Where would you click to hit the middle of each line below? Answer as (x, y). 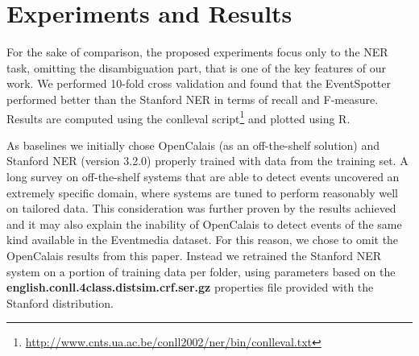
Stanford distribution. (60, 302)
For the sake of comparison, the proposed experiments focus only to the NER (197, 52)
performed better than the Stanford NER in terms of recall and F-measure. (193, 99)
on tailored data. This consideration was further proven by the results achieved (201, 208)
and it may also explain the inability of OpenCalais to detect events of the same (204, 224)
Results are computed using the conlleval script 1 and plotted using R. (178, 117)
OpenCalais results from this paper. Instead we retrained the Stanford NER (194, 255)
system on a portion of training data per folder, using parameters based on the (201, 271)
